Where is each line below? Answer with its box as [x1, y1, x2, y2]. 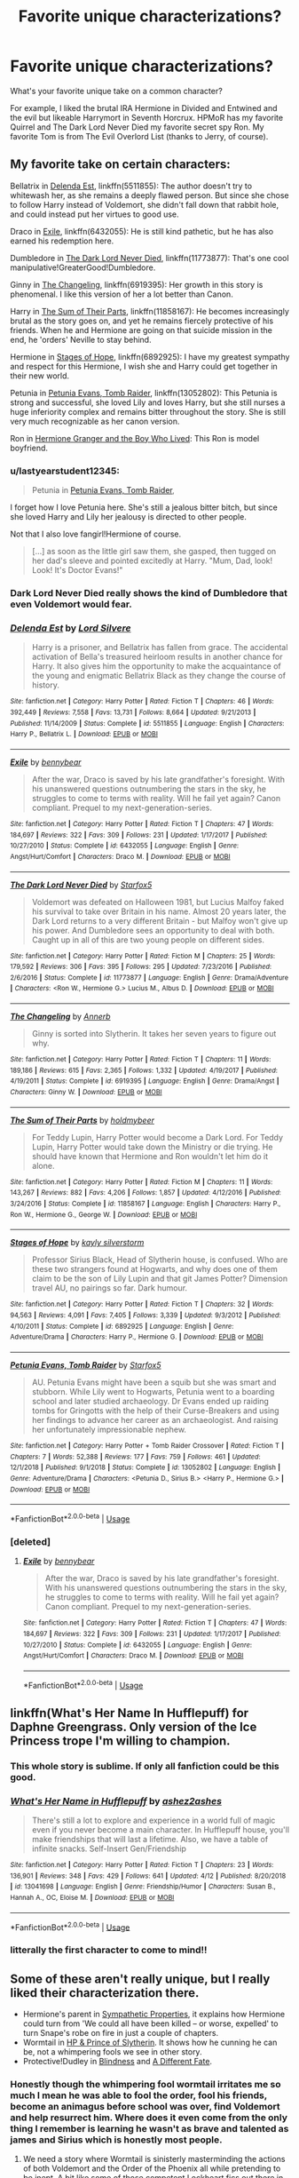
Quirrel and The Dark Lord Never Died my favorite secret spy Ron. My [10, 122, 264, 132]
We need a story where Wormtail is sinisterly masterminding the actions [22, 2154, 286, 2165]
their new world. [10, 370, 70, 381]
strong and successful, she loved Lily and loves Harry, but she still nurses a [10, 397, 286, 408]
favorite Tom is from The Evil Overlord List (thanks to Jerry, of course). [10, 131, 269, 141]
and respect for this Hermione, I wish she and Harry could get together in [10, 361, 278, 371]
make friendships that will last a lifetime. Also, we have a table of [31, 1834, 269, 1845]
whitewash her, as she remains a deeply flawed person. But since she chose [10, 189, 289, 201]
